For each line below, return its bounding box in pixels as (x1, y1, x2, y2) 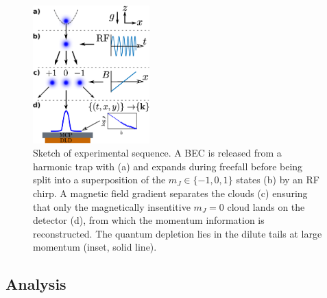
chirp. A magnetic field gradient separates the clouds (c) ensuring (33, 185, 308, 200)
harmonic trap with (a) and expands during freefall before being (33, 159, 303, 173)
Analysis (5, 273, 66, 295)
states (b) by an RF (236, 172, 319, 187)
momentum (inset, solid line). (33, 240, 157, 254)
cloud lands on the (227, 199, 305, 214)
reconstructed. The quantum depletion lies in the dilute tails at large (33, 226, 322, 240)
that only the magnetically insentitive (33, 199, 191, 214)
